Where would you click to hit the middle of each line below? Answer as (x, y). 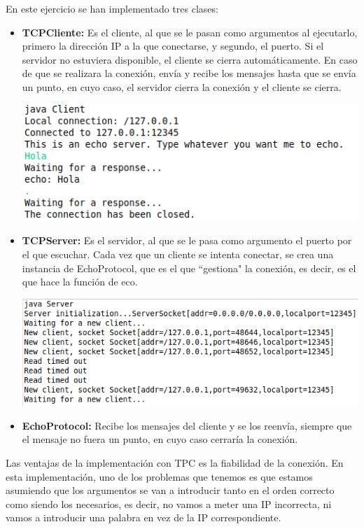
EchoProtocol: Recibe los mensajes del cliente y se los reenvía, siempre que (187, 425)
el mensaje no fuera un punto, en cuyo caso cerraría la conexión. (160, 439)
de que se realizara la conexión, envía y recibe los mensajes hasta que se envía (189, 73)
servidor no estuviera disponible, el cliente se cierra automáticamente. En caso (190, 59)
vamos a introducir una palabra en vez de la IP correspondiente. (143, 517)
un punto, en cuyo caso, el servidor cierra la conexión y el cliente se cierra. (182, 86)
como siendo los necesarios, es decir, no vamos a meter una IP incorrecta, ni (169, 503)
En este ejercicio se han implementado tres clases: (112, 8)
